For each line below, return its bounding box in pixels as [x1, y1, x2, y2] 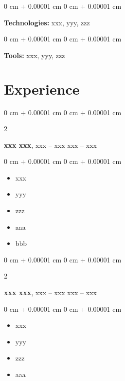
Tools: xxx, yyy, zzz [4, 50, 65, 60]
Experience [4, 79, 80, 99]
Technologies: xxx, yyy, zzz [4, 17, 90, 27]
